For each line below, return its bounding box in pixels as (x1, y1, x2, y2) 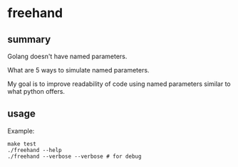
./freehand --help (7, 146, 62, 153)
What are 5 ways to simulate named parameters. (7, 66, 150, 74)
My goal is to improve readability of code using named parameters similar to (7, 80, 231, 88)
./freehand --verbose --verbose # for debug (7, 153, 142, 160)
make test (7, 140, 37, 147)
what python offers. (7, 87, 66, 95)
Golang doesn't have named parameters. (7, 52, 128, 60)
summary (7, 33, 51, 45)
